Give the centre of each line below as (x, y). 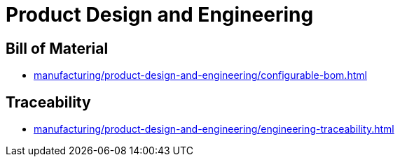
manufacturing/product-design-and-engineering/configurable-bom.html (200, 75)
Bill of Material (57, 48)
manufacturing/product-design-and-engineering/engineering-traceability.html (214, 129)
